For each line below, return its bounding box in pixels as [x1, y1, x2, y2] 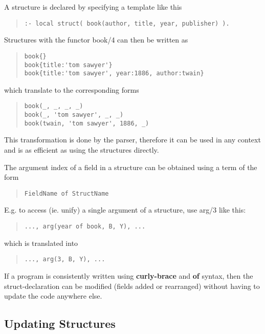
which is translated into [4, 237, 78, 248]
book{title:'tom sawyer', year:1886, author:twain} [24, 70, 204, 77]
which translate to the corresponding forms [4, 84, 139, 95]
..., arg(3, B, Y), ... [24, 256, 105, 263]
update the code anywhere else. [4, 290, 102, 301]
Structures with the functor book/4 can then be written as [4, 34, 188, 45]
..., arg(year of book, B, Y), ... [24, 223, 146, 230]
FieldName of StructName [24, 190, 109, 197]
